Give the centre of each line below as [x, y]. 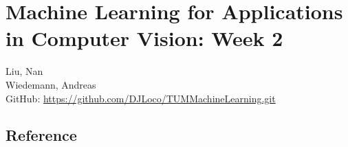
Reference [41, 135]
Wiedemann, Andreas [51, 84]
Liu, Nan [24, 71]
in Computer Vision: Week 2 [144, 38]
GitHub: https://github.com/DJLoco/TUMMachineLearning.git [141, 98]
